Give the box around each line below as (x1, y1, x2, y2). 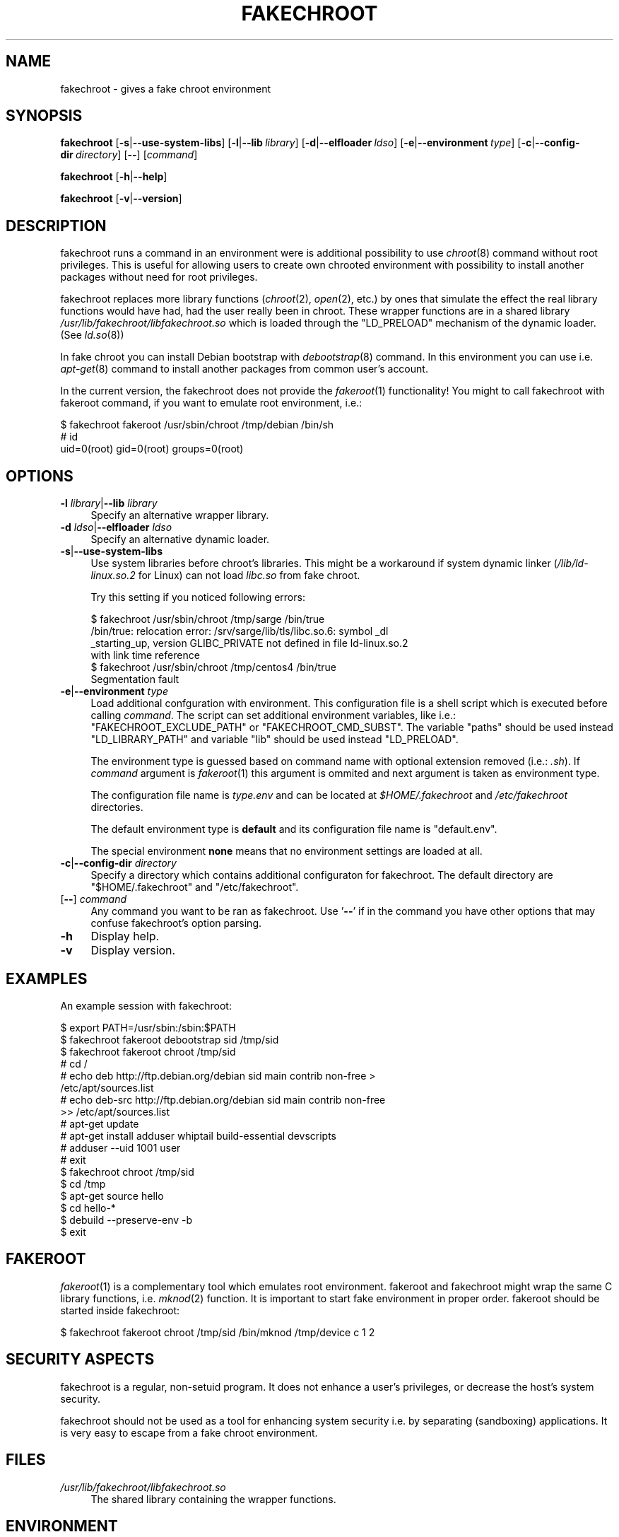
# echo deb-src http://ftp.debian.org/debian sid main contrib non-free (60, 1093, 386, 1106)
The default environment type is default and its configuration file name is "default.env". (90, 823, 497, 836)
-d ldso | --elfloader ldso (60, 521, 172, 534)
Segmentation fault (90, 673, 179, 686)
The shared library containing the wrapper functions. (90, 1492, 336, 1505)
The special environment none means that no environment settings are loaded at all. (90, 845, 483, 858)
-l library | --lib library (60, 497, 158, 510)
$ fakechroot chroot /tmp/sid (60, 1165, 194, 1178)
